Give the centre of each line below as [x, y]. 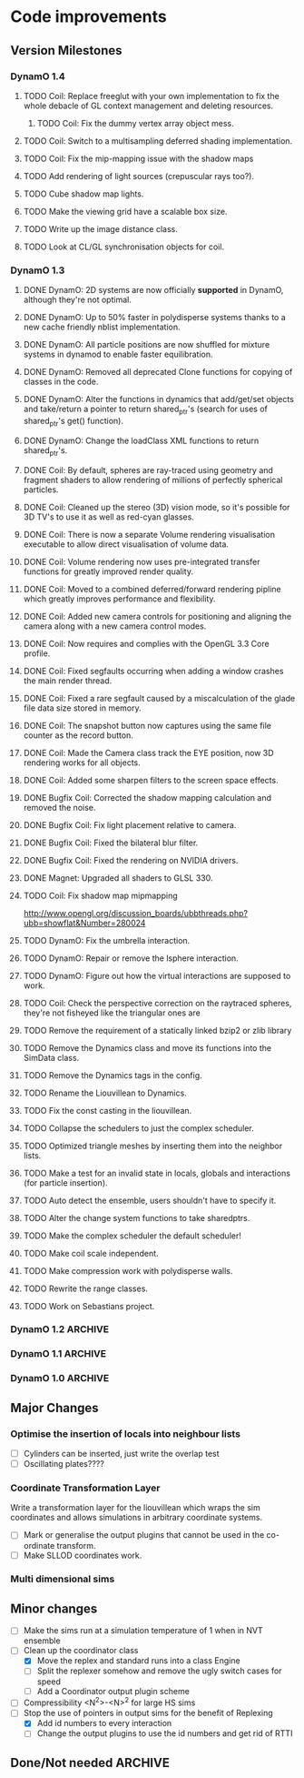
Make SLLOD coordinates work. [83, 1555]
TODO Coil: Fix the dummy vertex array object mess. [135, 123]
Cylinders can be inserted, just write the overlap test [122, 1454]
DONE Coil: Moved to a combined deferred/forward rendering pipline [152, 589]
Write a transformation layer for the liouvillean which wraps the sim [136, 1508]
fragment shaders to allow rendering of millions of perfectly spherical [153, 480]
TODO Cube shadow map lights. [83, 194]
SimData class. [51, 1057]
